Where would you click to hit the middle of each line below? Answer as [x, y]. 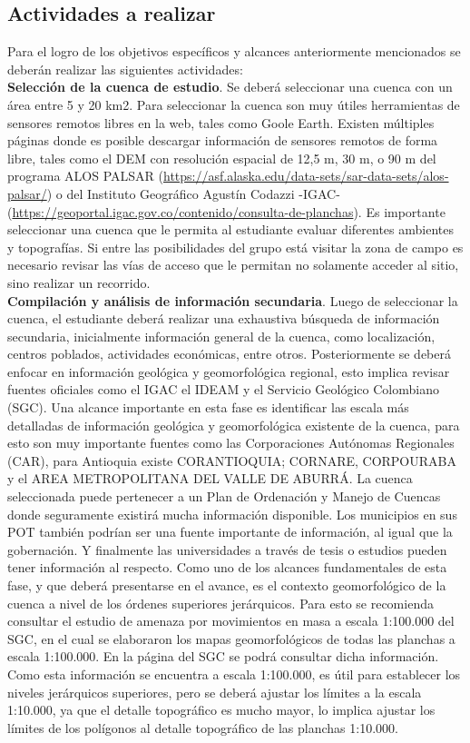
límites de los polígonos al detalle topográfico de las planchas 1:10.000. [203, 727]
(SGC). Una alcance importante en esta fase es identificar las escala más [208, 407]
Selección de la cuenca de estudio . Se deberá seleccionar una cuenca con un [230, 87]
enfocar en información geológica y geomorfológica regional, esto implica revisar [229, 371]
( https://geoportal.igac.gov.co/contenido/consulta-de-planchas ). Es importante [226, 211]
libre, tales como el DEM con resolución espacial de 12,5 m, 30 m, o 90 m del [222, 158]
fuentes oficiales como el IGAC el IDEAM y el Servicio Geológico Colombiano [223, 389]
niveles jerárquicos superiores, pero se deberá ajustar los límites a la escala [215, 692]
